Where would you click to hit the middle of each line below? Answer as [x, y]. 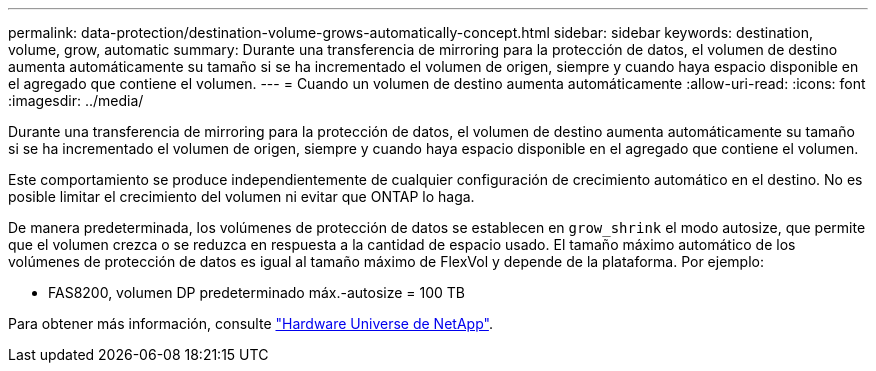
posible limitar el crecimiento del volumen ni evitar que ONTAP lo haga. [241, 196]
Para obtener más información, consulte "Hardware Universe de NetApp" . [250, 323]
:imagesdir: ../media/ [76, 100]
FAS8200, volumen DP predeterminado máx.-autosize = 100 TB [256, 292]
